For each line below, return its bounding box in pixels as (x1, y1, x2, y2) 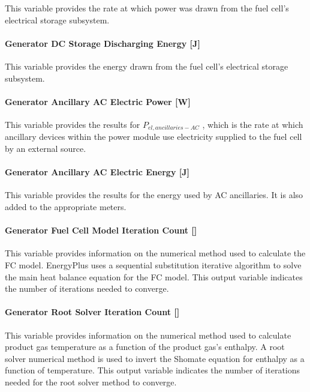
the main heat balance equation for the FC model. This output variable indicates (5, 270, 303, 283)
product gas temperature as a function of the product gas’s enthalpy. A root (5, 340, 285, 353)
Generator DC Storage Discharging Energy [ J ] (5, 37, 200, 49)
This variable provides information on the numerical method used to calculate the (5, 247, 306, 259)
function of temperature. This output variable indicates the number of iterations (5, 364, 300, 376)
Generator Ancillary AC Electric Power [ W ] (5, 95, 191, 107)
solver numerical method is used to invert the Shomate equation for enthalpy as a (5, 352, 305, 364)
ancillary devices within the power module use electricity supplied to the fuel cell (5, 130, 302, 143)
